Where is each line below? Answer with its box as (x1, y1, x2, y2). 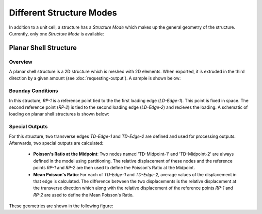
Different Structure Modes (9, 7, 117, 18)
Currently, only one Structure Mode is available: (9, 31, 104, 36)
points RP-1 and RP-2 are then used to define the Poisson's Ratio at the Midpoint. (33, 165, 195, 171)
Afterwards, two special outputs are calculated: (9, 140, 104, 146)
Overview (9, 58, 33, 65)
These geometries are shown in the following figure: (9, 203, 114, 209)
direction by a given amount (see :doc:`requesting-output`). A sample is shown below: (9, 75, 181, 81)
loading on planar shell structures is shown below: (9, 111, 109, 117)
